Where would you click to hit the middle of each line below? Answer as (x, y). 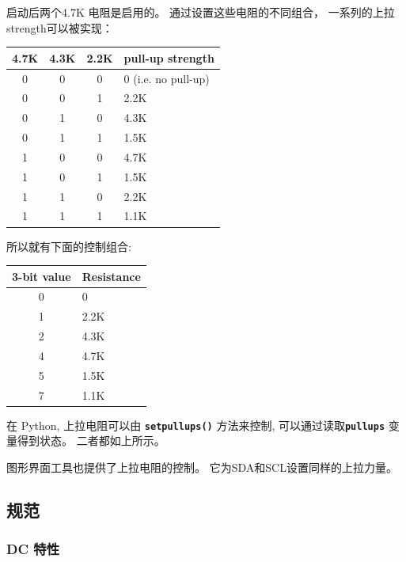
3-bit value (42, 276)
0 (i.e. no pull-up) (167, 78)
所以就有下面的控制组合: (69, 246)
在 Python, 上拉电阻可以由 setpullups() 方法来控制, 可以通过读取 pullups (196, 425)
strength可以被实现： (60, 27)
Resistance (111, 276)
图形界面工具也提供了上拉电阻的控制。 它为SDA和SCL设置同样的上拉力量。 (202, 467)
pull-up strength (169, 57)
